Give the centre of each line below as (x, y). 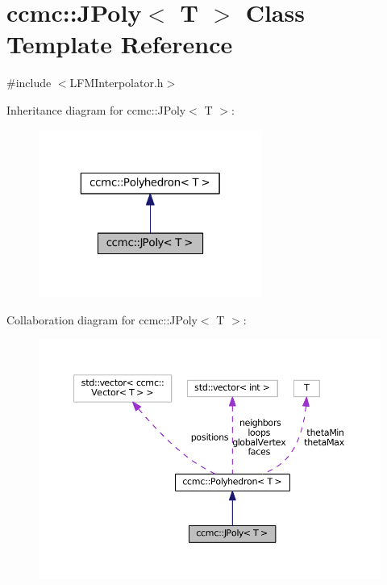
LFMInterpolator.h (117, 83)
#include (29, 83)
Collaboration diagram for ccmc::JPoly (102, 319)
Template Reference (120, 44)
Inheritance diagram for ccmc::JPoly (96, 109)
